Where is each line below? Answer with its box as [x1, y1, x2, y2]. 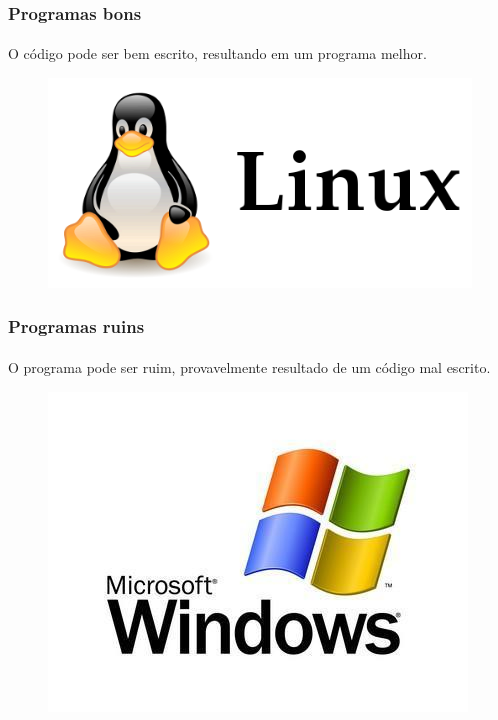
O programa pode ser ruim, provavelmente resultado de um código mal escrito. [8, 356, 491, 377]
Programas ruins [8, 314, 145, 339]
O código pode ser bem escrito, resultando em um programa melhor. [8, 43, 427, 64]
